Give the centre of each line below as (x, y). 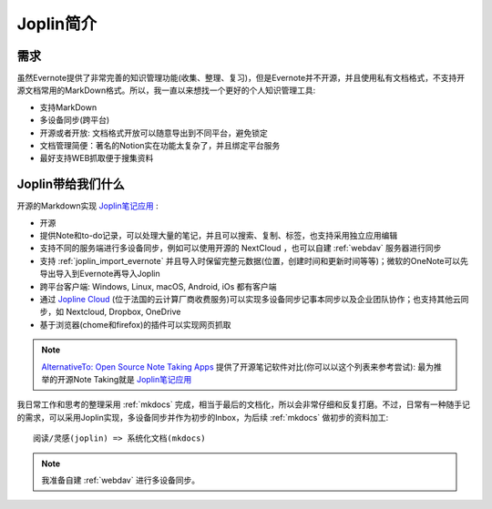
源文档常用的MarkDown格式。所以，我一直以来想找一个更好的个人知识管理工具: (166, 90)
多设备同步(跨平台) (75, 120)
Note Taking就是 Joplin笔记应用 (133, 379)
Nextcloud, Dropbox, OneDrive (123, 312)
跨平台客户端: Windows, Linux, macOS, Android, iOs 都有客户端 (158, 286)
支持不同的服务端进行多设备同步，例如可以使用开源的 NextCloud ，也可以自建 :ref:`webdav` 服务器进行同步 (241, 248)
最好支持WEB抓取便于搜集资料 (97, 158)
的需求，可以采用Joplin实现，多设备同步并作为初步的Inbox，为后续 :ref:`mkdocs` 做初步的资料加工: (203, 417)
